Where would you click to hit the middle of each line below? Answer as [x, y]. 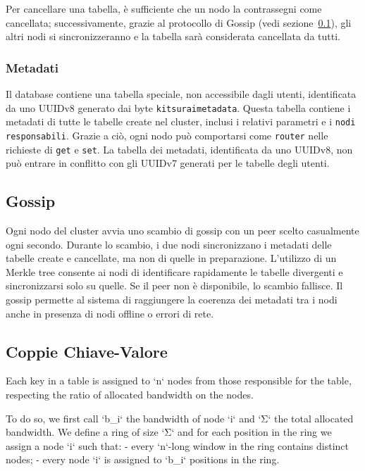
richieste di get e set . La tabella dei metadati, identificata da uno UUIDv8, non [179, 149]
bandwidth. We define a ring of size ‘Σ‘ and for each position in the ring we [169, 432]
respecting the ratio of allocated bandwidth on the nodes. [130, 394]
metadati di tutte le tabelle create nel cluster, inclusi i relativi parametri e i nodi [181, 121]
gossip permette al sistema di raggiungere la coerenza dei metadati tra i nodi [172, 299]
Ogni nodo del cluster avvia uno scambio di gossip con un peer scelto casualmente [182, 231]
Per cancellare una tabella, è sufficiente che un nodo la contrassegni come [164, 8]
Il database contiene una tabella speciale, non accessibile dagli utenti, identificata [181, 94]
